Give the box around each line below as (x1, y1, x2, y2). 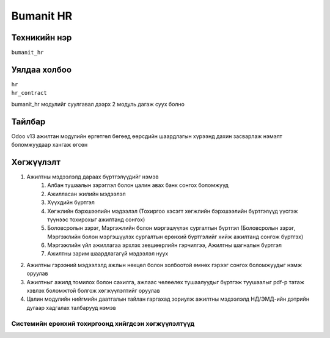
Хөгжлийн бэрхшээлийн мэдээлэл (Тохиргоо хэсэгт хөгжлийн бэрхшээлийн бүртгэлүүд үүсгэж (47, 207, 298, 215)
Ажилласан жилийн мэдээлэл (47, 190, 127, 197)
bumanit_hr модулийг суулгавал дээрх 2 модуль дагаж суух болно (11, 100, 185, 108)
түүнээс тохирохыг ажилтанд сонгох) (47, 216, 145, 223)
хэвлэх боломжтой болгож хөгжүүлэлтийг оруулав (26, 287, 160, 295)
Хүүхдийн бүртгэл (47, 199, 95, 206)
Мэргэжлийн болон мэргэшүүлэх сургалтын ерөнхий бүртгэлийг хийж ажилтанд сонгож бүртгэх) (47, 233, 304, 240)
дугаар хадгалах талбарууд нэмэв (26, 304, 116, 311)
